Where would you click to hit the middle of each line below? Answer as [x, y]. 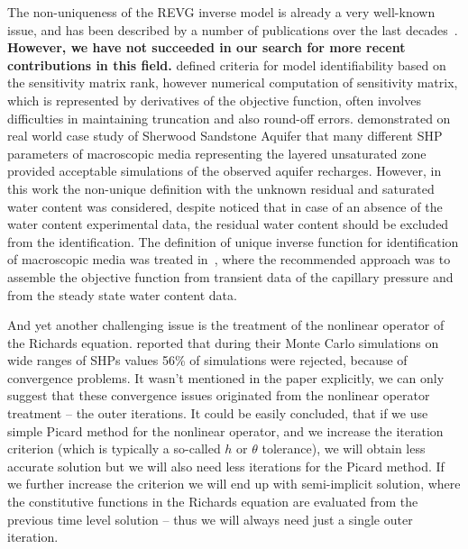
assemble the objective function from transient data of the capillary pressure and [230, 276]
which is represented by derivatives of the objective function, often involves [214, 100]
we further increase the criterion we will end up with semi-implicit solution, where [234, 484]
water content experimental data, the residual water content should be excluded [228, 224]
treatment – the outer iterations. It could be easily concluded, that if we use [218, 413]
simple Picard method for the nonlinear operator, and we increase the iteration [225, 430]
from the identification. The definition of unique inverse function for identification [233, 241]
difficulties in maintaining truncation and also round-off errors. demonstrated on [229, 118]
